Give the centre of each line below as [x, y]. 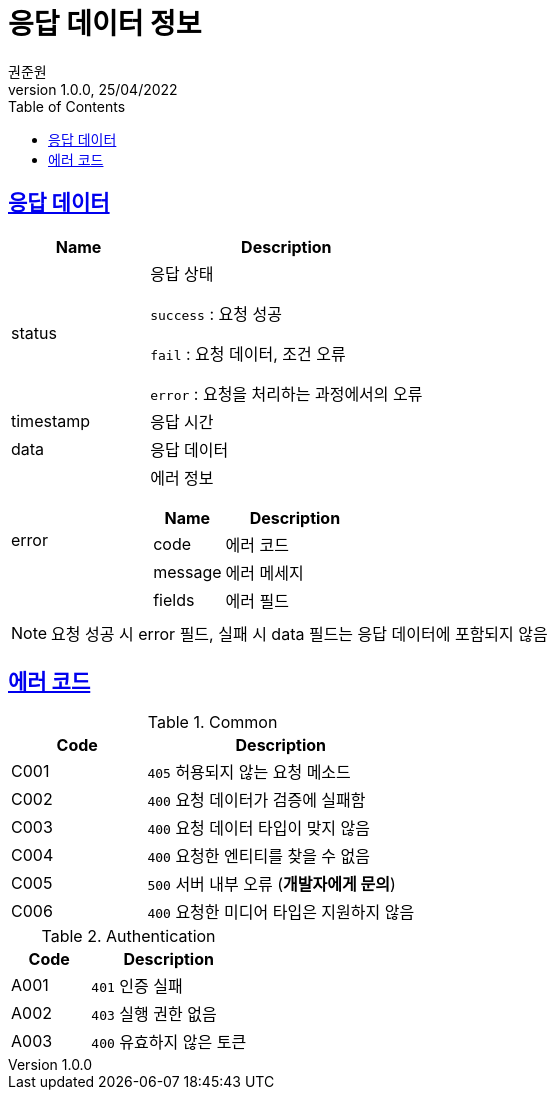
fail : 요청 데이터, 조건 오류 [248, 353]
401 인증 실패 [137, 986]
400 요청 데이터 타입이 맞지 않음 [259, 828]
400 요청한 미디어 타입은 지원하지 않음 [281, 912]
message [187, 571]
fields [174, 599]
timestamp [51, 420]
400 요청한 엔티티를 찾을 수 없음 [259, 856]
